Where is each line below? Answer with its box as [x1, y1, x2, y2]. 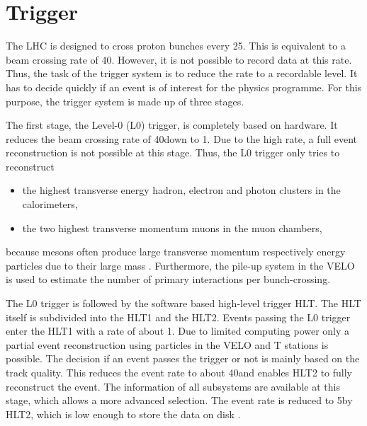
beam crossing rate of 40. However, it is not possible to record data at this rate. [6, 52, 352, 67]
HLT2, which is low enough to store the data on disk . [6, 406, 241, 421]
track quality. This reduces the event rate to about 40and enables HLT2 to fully [6, 365, 352, 379]
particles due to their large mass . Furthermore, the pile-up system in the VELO [6, 258, 355, 272]
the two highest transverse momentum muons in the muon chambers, [22, 220, 322, 235]
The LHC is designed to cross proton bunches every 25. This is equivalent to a [6, 38, 346, 53]
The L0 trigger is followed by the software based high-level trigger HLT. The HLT [6, 296, 361, 311]
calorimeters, [22, 197, 78, 212]
